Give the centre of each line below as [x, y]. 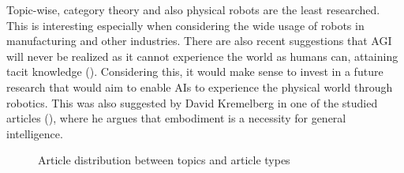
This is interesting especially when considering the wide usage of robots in [185, 25]
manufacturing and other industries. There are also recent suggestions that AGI [199, 41]
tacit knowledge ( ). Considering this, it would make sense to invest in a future [195, 71]
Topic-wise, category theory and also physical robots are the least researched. [193, 9]
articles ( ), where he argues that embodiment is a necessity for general [176, 118]
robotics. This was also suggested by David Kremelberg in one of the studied [192, 102]
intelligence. [35, 133]
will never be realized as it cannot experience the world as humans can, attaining [202, 56]
